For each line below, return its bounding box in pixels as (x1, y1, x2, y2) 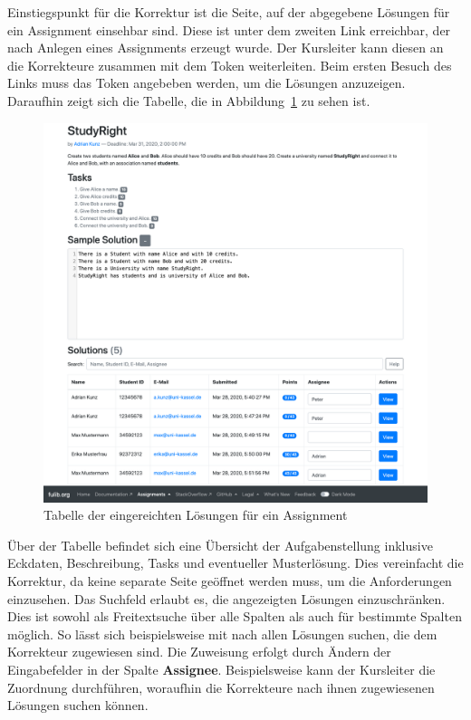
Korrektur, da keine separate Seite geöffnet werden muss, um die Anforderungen (7, 571, 452, 590)
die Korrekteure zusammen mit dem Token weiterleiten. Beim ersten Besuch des (7, 55, 452, 74)
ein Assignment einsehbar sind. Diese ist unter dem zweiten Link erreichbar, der (7, 20, 451, 39)
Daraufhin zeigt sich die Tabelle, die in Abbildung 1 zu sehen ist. (7, 91, 370, 110)
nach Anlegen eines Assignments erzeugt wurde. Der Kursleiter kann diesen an (7, 38, 444, 57)
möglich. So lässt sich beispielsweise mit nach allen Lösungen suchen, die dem (7, 624, 437, 643)
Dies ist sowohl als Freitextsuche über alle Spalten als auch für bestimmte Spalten (7, 607, 462, 626)
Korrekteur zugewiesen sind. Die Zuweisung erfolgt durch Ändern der (7, 642, 391, 661)
